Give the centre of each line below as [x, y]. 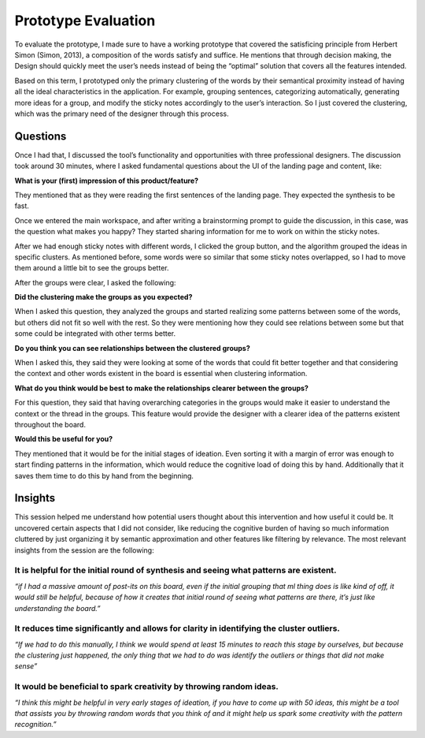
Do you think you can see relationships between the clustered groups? [133, 348]
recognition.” [35, 725]
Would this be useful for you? [64, 439]
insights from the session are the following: [84, 550]
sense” [26, 666]
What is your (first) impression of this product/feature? [107, 181]
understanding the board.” [57, 608]
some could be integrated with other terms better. [95, 334]
